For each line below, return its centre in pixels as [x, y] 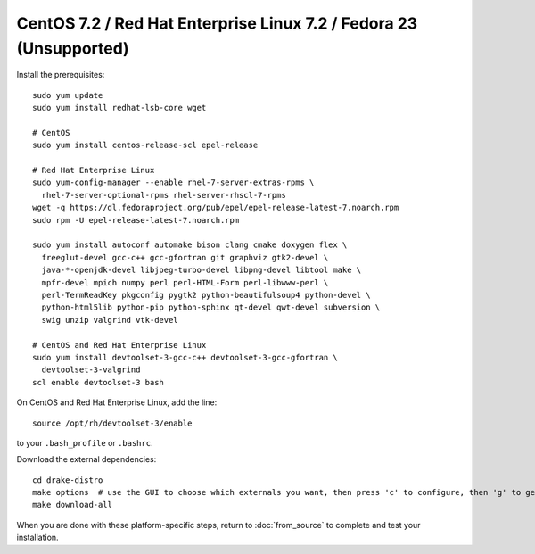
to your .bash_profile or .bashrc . [85, 442]
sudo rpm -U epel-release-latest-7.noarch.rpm [136, 220]
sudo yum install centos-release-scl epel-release [145, 145]
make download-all [73, 505]
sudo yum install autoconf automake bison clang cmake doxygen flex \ [190, 245]
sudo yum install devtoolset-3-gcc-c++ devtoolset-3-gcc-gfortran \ [185, 357]
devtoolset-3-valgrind [91, 370]
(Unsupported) [73, 48]
